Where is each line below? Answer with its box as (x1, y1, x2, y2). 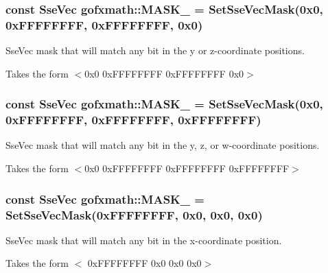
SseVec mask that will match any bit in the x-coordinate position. (5, 233, 282, 247)
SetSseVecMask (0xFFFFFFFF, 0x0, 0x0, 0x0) (5, 206, 263, 223)
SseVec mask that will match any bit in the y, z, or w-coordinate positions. (5, 138, 320, 152)
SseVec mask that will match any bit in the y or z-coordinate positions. (5, 43, 305, 58)
